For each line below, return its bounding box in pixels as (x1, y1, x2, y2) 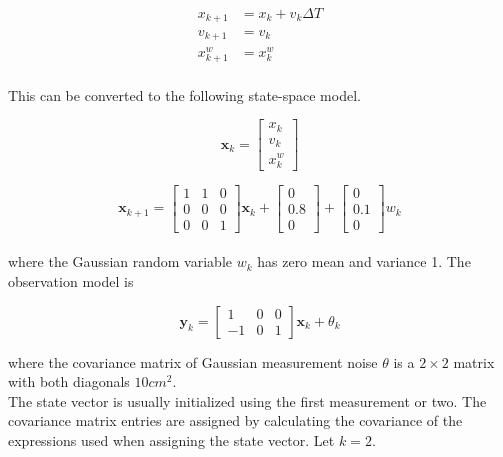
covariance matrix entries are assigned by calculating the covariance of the (8, 410, 463, 431)
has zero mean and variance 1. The (257, 251, 471, 272)
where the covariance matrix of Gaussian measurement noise (8, 351, 378, 372)
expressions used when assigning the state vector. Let (8, 429, 335, 450)
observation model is (8, 270, 134, 291)
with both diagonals (8, 371, 130, 392)
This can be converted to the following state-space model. (8, 84, 361, 105)
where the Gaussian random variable (8, 251, 232, 272)
